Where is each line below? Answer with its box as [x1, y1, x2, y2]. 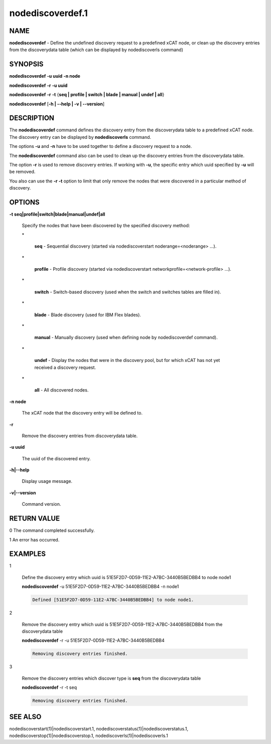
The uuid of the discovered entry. [22, 455, 91, 461]
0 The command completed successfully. [9, 527, 95, 533]
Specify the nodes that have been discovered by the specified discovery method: [22, 223, 190, 229]
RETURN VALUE [9, 514, 60, 523]
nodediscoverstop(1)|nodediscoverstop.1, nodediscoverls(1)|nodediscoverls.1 [9, 732, 168, 738]
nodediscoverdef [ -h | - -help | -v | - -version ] [9, 101, 105, 107]
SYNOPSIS [9, 60, 44, 69]
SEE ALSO [9, 712, 42, 721]
